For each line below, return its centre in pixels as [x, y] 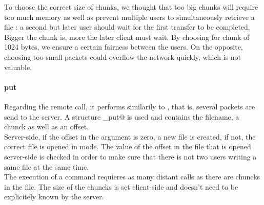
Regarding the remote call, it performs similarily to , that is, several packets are [130, 106]
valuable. [18, 67]
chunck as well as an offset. [47, 127]
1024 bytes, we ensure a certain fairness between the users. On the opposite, [124, 47]
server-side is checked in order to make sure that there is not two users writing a [130, 156]
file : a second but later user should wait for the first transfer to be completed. [127, 27]
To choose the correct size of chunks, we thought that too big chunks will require [131, 7]
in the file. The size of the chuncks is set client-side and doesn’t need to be [121, 186]
